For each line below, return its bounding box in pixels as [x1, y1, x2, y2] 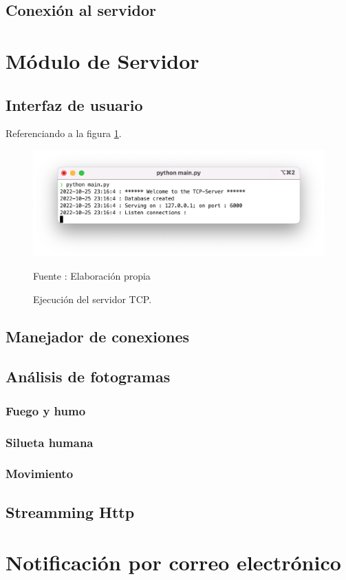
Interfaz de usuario [6, 94, 143, 115]
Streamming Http [6, 501, 135, 522]
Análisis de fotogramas [6, 366, 171, 387]
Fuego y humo [6, 402, 86, 419]
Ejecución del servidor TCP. [33, 291, 152, 306]
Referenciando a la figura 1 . [6, 126, 122, 141]
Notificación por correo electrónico [6, 548, 341, 577]
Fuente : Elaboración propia [33, 268, 151, 282]
